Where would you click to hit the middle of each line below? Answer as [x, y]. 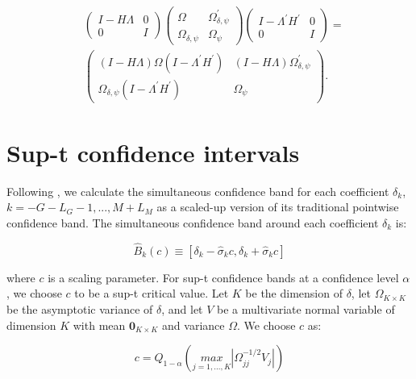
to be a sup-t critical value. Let [152, 293]
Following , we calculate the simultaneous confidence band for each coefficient [198, 191]
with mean [99, 325]
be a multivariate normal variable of [306, 309]
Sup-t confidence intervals [153, 152]
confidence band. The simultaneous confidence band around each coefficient [193, 223]
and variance [193, 325]
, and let [182, 309]
